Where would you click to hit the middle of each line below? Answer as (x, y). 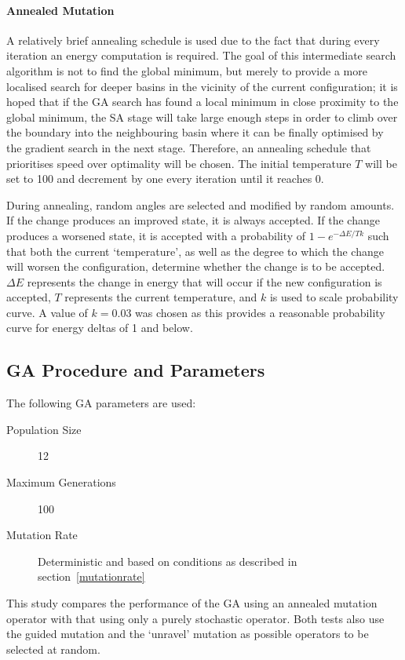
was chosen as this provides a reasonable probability (260, 312)
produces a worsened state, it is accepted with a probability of (156, 235)
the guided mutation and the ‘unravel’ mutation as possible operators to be (188, 634)
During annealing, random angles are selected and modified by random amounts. (201, 204)
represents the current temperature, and (161, 297)
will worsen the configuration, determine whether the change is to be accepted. (196, 266)
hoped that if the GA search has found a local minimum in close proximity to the (202, 102)
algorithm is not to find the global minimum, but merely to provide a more (187, 70)
